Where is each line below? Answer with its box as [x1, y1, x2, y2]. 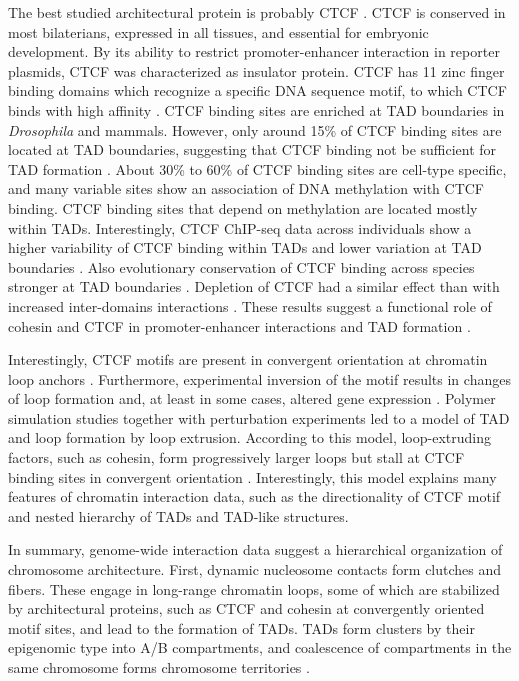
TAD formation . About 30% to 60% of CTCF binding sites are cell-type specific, [8, 158, 507, 179]
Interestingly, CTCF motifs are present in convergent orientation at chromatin [8, 349, 488, 370]
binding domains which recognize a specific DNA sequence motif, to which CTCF [8, 80, 507, 101]
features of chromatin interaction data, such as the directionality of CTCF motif [8, 486, 501, 507]
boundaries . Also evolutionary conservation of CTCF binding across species [8, 256, 475, 277]
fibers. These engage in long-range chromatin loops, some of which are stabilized [8, 578, 500, 599]
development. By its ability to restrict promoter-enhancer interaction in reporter [8, 41, 500, 62]
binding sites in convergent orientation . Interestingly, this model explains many [8, 466, 497, 487]
